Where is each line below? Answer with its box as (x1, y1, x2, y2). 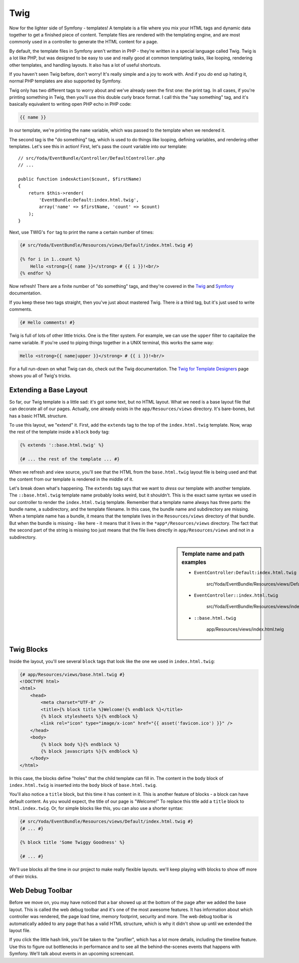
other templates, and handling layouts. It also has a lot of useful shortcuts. (9, 62, 161, 68)
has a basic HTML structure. (9, 413, 68, 419)
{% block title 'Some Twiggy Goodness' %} (19, 840, 125, 845)
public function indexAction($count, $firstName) (18, 176, 142, 182)
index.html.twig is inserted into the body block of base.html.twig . (9, 782, 157, 788)
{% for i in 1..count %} (19, 256, 81, 262)
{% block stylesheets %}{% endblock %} (40, 714, 138, 719)
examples (181, 559, 206, 566)
